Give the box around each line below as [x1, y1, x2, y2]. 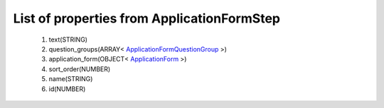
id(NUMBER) [48, 85, 86, 93]
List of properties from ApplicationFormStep [13, 11, 281, 26]
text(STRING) [48, 35, 88, 44]
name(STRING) [48, 75, 93, 83]
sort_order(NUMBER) [48, 64, 111, 73]
